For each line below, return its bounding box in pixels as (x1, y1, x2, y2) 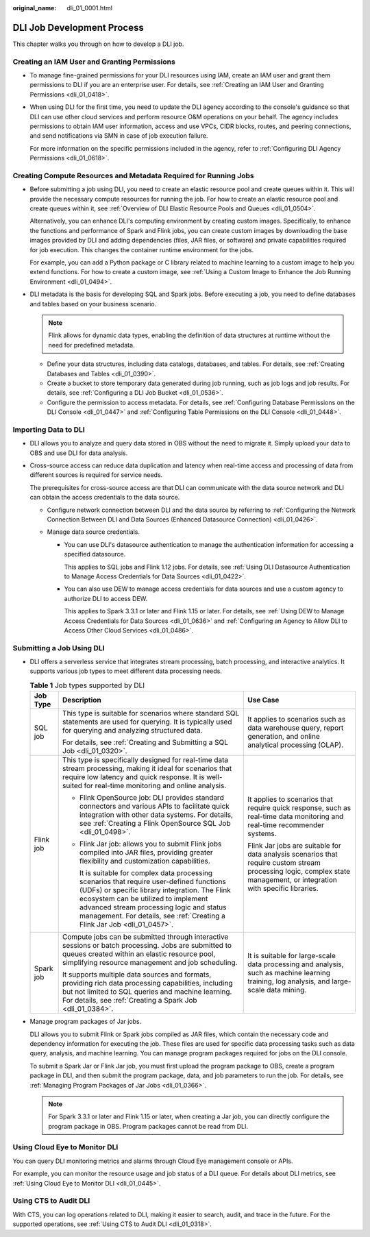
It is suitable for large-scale (247, 951, 336, 961)
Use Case (247, 696, 280, 705)
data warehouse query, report (247, 723, 344, 733)
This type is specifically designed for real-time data (62, 755, 229, 765)
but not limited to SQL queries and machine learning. (62, 987, 232, 996)
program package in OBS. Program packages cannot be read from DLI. (48, 1122, 249, 1130)
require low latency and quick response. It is (62, 772, 205, 782)
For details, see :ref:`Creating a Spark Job (62, 996, 198, 1005)
